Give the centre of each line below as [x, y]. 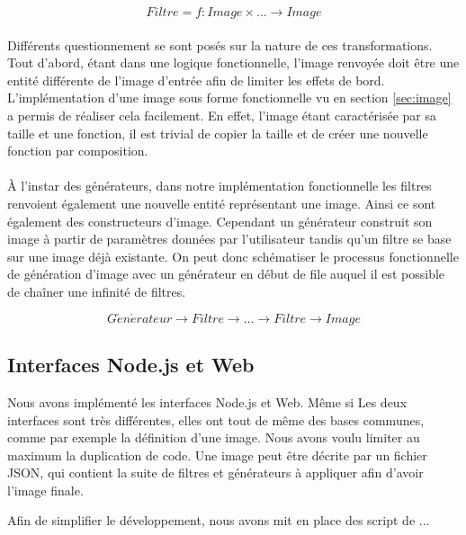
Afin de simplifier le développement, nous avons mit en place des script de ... [219, 520]
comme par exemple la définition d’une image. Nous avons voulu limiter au [214, 437]
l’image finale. [45, 490]
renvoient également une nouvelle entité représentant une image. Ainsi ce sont [222, 203]
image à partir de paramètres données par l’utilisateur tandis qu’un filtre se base [229, 239]
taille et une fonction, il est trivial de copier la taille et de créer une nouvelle [218, 133]
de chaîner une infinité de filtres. [97, 291]
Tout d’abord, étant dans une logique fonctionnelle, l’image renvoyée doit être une [233, 62]
